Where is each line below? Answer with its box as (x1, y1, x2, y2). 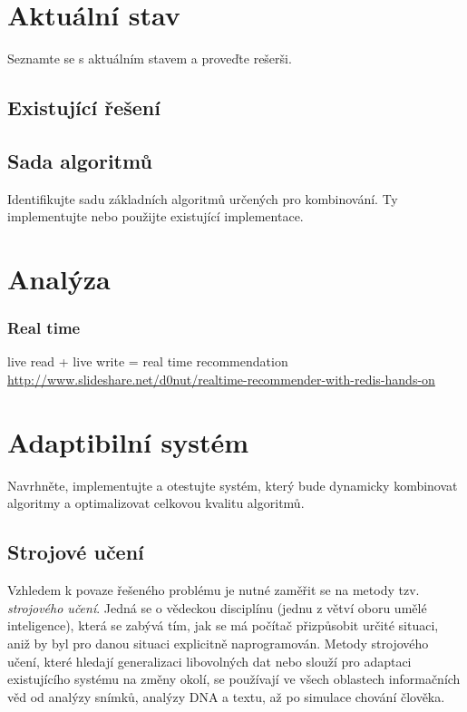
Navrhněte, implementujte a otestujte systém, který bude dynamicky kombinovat (7, 475, 458, 494)
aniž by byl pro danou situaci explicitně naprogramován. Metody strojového (7, 633, 429, 652)
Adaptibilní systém (7, 423, 249, 460)
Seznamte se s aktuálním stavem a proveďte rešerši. (7, 49, 292, 68)
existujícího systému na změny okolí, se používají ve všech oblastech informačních (7, 669, 461, 688)
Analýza (7, 260, 111, 297)
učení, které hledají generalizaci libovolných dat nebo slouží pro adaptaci (7, 651, 412, 670)
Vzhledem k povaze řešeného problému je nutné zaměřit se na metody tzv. (7, 580, 420, 600)
